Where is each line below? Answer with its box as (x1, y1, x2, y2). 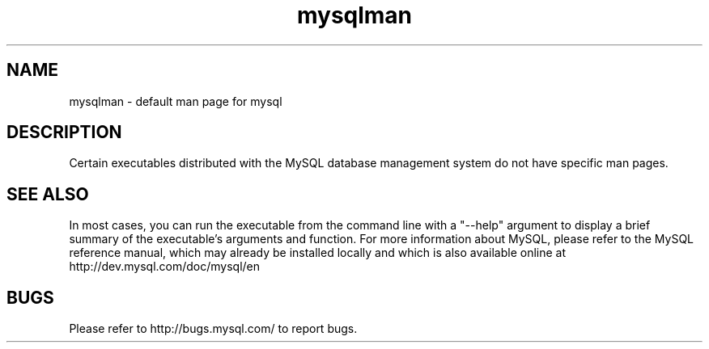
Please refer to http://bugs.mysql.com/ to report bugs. (69, 322, 358, 336)
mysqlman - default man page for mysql (69, 94, 282, 108)
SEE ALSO (6, 183, 89, 204)
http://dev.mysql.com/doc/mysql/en (69, 259, 261, 274)
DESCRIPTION (6, 122, 122, 143)
